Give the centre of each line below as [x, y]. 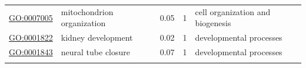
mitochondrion [87, 11]
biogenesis [213, 23]
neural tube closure [96, 52]
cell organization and [233, 11]
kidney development [97, 37]
